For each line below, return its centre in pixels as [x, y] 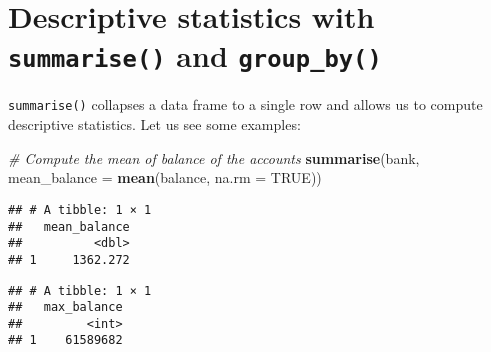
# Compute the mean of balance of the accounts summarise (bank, [214, 157]
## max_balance [65, 307]
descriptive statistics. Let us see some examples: [154, 124]
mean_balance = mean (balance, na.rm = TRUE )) [165, 177]
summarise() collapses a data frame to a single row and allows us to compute [245, 104]
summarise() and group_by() [195, 55]
